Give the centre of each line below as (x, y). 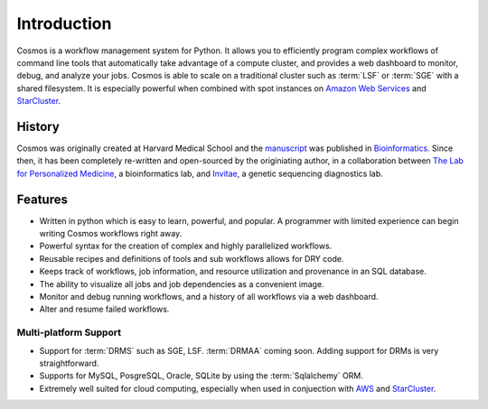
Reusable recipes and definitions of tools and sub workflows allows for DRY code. (192, 258)
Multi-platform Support (69, 332)
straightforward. (69, 363)
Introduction (64, 23)
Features (42, 199)
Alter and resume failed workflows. (104, 309)
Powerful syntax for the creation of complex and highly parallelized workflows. (186, 246)
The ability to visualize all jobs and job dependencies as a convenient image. (182, 284)
